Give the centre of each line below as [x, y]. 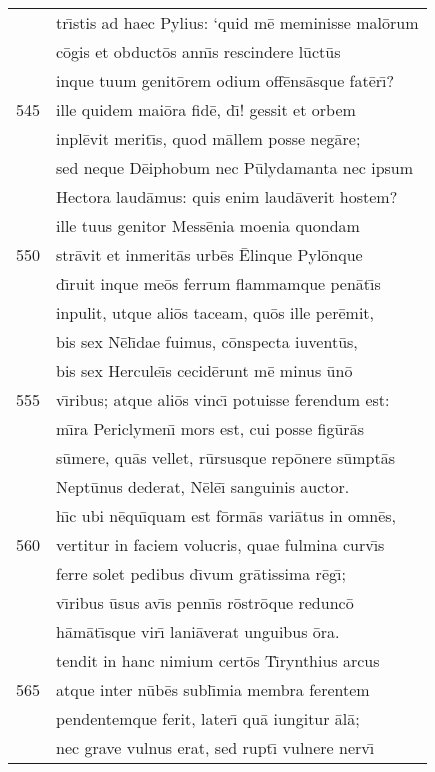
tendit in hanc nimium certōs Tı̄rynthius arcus [218, 660]
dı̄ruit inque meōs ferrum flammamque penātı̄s [218, 283]
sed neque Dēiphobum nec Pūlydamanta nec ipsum [235, 167]
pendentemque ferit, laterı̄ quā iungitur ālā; [208, 718]
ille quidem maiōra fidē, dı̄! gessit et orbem [206, 109]
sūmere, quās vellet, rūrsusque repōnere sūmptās [225, 457]
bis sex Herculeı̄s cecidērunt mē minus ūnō [204, 370]
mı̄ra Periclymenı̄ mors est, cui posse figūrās [210, 428]
